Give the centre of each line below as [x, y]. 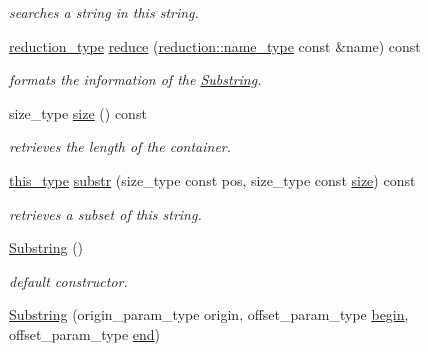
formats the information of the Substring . [135, 79]
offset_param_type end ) [85, 333]
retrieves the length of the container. [120, 146]
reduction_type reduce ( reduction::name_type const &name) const [215, 45]
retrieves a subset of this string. [105, 213]
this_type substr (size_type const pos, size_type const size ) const [212, 179]
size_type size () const [78, 112]
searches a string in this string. [104, 12]
